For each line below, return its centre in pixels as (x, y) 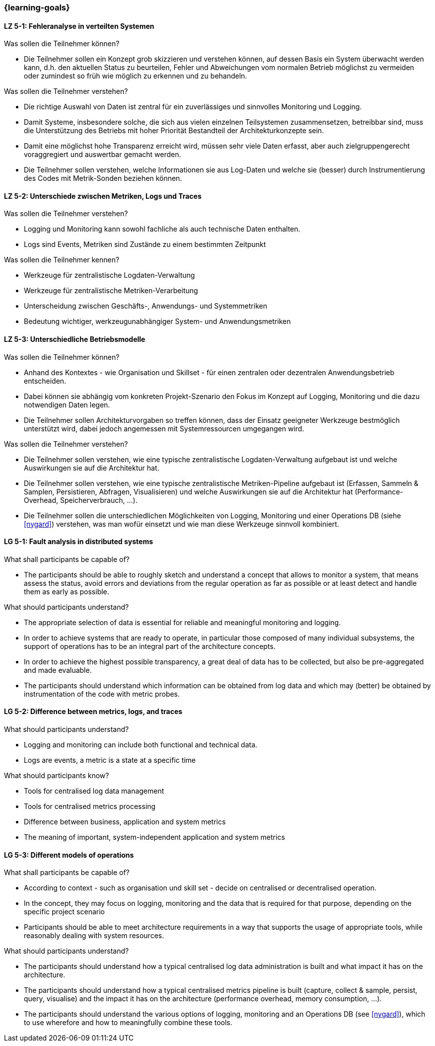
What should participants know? (57, 776)
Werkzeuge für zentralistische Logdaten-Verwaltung (109, 275)
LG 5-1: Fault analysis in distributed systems (79, 542)
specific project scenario (64, 912)
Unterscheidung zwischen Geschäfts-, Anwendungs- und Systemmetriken (145, 306)
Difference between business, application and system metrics (125, 822)
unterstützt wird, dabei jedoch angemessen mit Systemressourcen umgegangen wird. (164, 428)
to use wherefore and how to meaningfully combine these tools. (128, 1023)
